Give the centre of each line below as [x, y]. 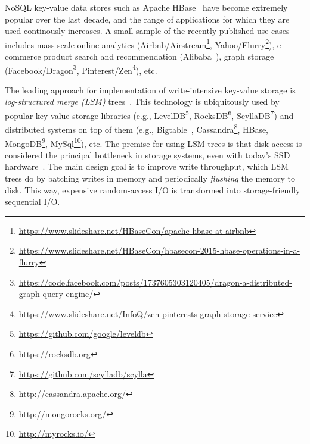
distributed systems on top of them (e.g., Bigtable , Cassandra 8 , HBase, [137, 128]
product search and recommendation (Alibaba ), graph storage [159, 56]
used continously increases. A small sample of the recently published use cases [147, 31]
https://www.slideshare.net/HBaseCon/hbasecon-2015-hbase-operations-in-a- [159, 250]
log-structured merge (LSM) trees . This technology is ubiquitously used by [142, 101]
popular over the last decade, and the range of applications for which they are [147, 19]
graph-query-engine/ [56, 294]
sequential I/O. [32, 201]
